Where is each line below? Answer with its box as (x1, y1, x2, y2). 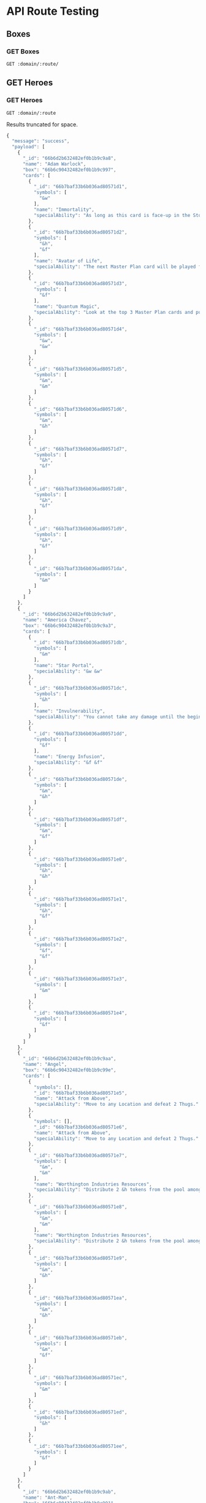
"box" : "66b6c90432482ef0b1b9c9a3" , (22, 622, 116, 629)
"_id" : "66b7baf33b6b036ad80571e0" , (33, 856, 128, 862)
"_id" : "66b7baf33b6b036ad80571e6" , (33, 1124, 128, 1130)
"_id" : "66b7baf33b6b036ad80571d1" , (33, 184, 128, 190)
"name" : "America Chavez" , (22, 617, 92, 623)
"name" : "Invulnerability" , (33, 708, 105, 714)
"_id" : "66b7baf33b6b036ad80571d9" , (33, 525, 128, 531)
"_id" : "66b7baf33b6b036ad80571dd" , (33, 731, 128, 737)
